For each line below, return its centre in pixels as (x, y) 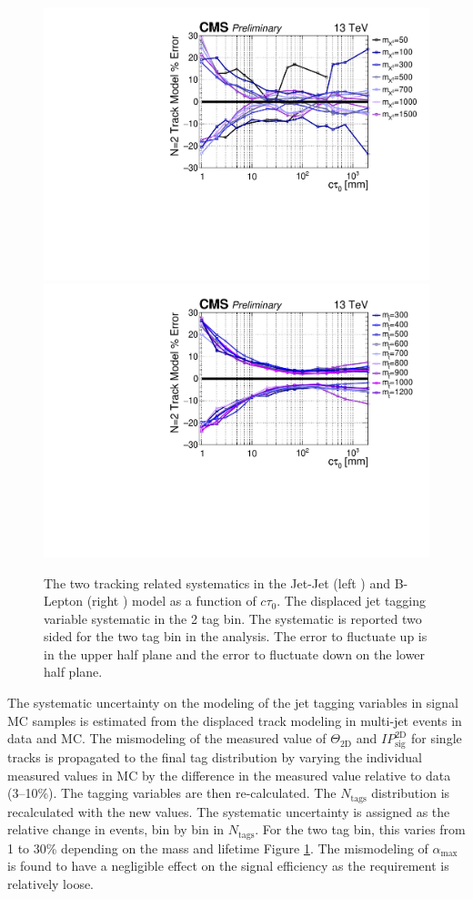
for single (437, 738)
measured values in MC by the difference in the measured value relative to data (229, 775)
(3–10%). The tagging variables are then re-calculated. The (172, 793)
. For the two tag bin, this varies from (360, 829)
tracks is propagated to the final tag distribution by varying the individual (215, 756)
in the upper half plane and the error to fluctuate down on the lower (235, 654)
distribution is (411, 793)
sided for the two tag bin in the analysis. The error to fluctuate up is (236, 636)
